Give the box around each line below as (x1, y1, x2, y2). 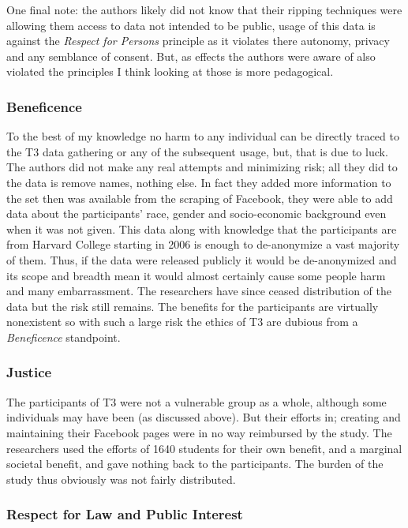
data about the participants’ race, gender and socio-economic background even (6, 205, 387, 222)
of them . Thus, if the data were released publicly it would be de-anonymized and (6, 251, 397, 268)
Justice (6, 362, 52, 382)
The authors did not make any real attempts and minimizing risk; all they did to (6, 159, 398, 175)
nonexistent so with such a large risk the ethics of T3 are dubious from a (6, 313, 358, 330)
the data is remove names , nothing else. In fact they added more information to (6, 174, 391, 190)
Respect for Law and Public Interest (6, 504, 243, 524)
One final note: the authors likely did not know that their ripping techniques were (6, 2, 402, 17)
